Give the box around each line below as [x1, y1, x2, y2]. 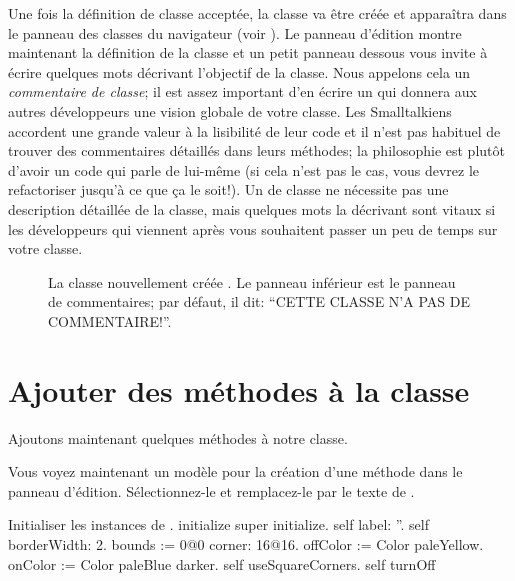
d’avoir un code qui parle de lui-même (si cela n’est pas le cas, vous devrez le [8, 159, 479, 180]
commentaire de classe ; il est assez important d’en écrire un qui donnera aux [8, 81, 478, 102]
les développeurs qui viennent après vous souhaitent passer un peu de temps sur [8, 218, 498, 239]
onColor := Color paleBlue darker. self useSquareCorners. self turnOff [8, 553, 436, 574]
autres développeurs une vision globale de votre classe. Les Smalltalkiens [8, 100, 452, 121]
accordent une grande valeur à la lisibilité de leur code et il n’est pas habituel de [8, 120, 501, 141]
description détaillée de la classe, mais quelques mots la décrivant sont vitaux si [8, 198, 496, 219]
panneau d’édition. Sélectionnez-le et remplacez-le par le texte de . [8, 480, 415, 501]
